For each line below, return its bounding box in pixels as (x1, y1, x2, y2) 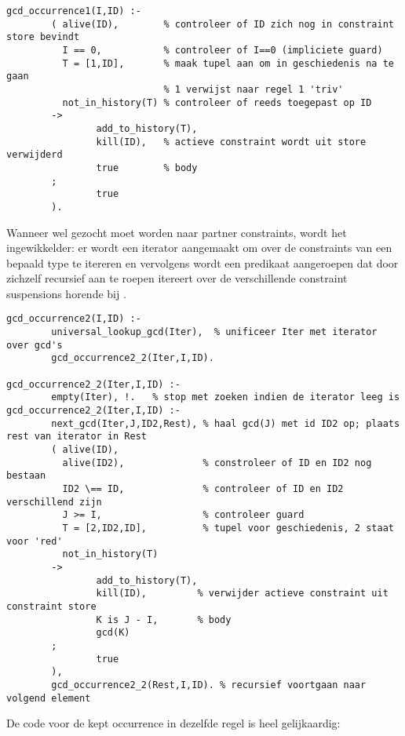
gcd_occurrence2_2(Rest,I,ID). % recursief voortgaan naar (51, 679, 367, 690)
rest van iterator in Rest (6, 431, 147, 443)
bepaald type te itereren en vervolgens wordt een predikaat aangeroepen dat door (6, 254, 399, 271)
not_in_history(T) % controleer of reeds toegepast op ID (62, 97, 372, 108)
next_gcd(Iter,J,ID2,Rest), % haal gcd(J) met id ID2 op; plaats (51, 417, 400, 429)
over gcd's (6, 339, 63, 351)
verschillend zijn (6, 496, 102, 508)
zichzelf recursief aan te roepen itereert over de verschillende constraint (6, 270, 348, 286)
